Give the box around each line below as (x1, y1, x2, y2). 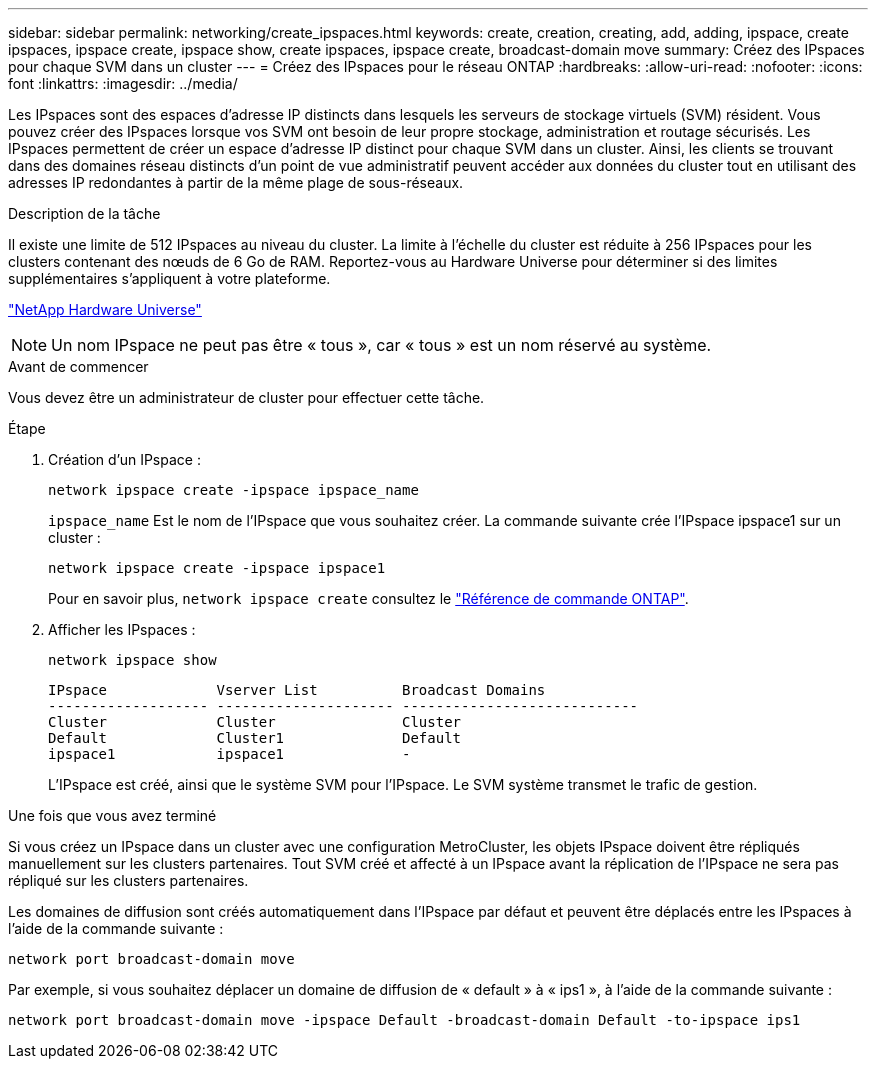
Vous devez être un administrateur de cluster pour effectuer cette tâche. (8, 389, 485, 406)
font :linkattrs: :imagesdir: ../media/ (8, 75, 238, 92)
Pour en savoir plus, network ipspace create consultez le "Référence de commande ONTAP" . (48, 590, 689, 607)
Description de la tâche (8, 205, 161, 222)
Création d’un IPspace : (48, 451, 201, 468)
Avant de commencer (8, 358, 149, 375)
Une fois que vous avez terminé (8, 807, 217, 824)
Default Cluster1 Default (48, 730, 462, 746)
